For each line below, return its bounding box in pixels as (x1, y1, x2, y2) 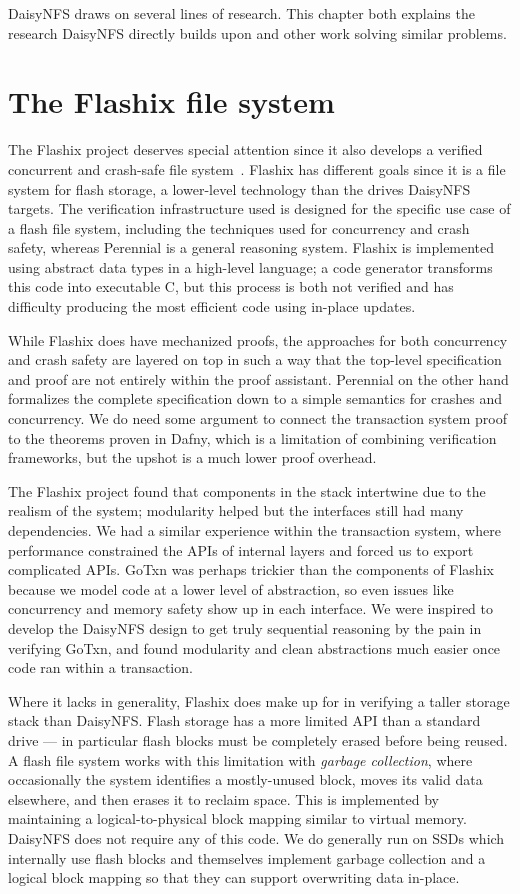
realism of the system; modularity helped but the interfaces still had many (8, 500, 464, 521)
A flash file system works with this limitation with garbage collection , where (8, 749, 473, 770)
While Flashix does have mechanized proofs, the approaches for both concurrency (8, 329, 508, 350)
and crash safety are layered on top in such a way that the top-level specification (8, 349, 502, 370)
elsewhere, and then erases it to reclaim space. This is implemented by (8, 788, 440, 809)
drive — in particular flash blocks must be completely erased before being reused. (8, 729, 508, 750)
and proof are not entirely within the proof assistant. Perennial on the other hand (8, 368, 509, 389)
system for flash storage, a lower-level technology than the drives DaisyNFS (8, 178, 471, 199)
